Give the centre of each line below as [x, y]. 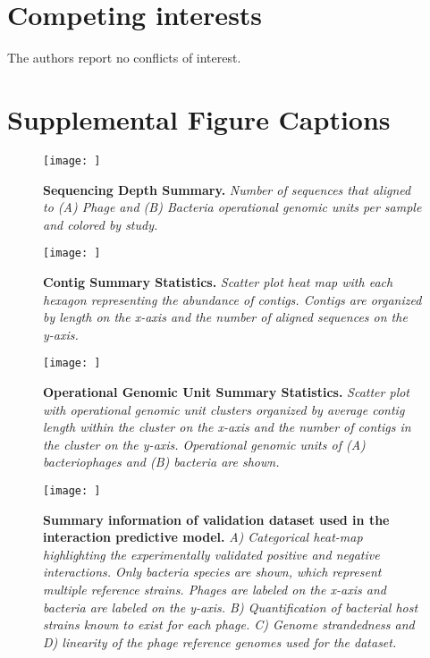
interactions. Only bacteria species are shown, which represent [212, 572]
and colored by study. [101, 224]
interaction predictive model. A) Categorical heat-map [203, 537]
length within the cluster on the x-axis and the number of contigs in [227, 427]
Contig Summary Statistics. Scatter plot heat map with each [218, 281]
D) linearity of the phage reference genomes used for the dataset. [220, 641]
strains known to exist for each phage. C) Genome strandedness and [229, 624]
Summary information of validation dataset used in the [216, 519]
